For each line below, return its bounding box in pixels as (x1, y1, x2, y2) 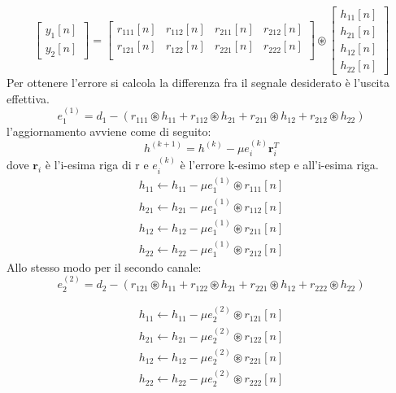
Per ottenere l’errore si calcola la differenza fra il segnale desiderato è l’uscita (7, 74, 389, 91)
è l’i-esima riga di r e (45, 156, 149, 173)
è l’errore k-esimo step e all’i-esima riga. (180, 156, 379, 173)
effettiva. (7, 90, 50, 107)
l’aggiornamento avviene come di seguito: (7, 122, 211, 139)
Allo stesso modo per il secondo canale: (7, 258, 202, 275)
